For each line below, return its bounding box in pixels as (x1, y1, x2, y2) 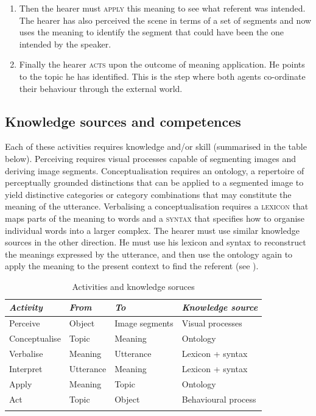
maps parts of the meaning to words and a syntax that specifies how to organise (5, 211, 305, 224)
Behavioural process (181, 392, 256, 405)
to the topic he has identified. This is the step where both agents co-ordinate (19, 69, 306, 82)
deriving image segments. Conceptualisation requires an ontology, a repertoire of (5, 164, 304, 177)
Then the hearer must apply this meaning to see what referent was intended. (19, 2, 306, 14)
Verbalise (9, 347, 43, 360)
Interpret (9, 362, 43, 375)
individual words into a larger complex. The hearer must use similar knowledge (5, 224, 300, 236)
